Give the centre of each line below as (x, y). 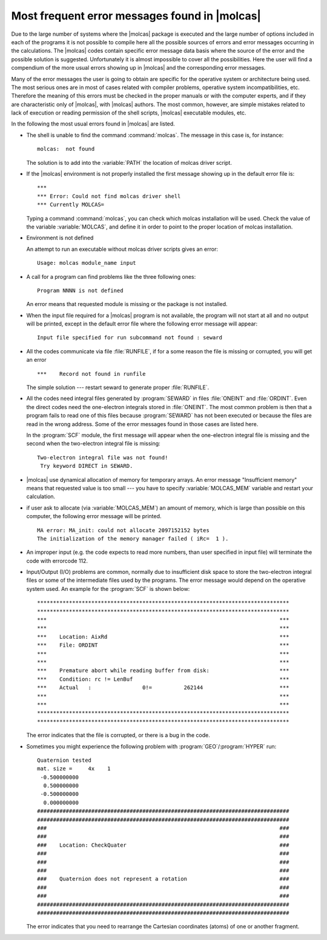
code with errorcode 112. (57, 561)
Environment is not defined (60, 238)
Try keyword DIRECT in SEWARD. (87, 466)
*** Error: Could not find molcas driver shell (109, 196)
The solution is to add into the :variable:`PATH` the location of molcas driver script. (129, 162)
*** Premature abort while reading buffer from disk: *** (163, 671)
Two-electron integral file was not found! (103, 457)
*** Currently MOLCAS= (71, 205)
